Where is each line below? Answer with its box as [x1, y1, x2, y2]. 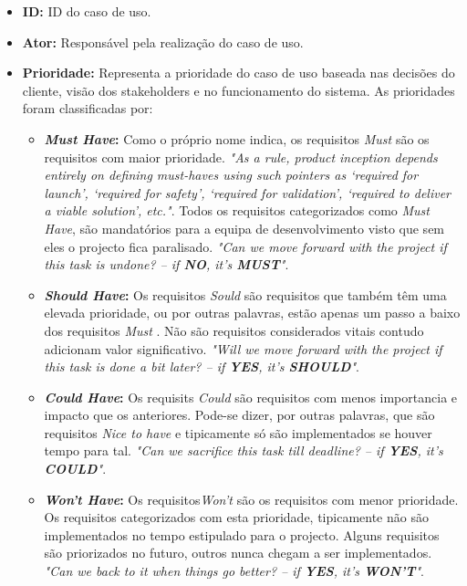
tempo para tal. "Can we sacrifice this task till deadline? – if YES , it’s [44, 441, 443, 460]
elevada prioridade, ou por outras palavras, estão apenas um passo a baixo [44, 303, 461, 322]
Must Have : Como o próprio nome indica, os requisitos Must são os [44, 129, 430, 148]
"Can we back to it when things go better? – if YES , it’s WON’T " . [44, 561, 424, 581]
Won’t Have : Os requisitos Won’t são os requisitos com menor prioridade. [44, 489, 459, 508]
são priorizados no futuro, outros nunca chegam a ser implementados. [44, 543, 432, 562]
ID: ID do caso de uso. [22, 2, 151, 20]
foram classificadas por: [22, 99, 153, 118]
